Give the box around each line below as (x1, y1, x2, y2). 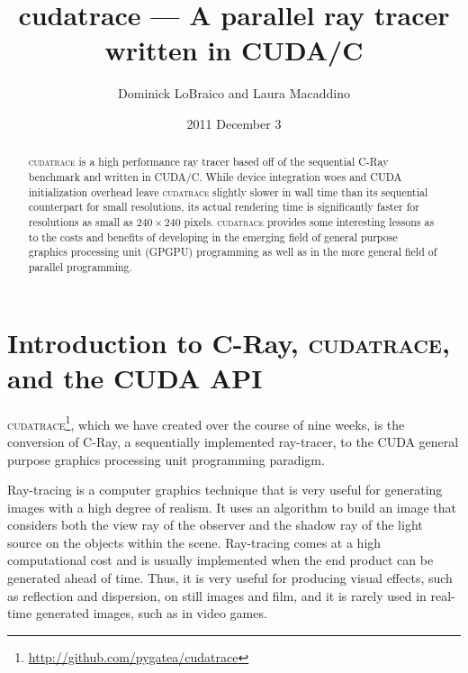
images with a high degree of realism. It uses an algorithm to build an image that (7, 497, 456, 516)
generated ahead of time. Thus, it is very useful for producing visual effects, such (7, 568, 453, 587)
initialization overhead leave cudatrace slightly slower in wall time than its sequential (28, 184, 428, 199)
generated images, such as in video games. (35, 604, 267, 623)
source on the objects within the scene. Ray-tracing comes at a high (7, 532, 382, 551)
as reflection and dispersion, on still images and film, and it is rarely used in (7, 586, 427, 605)
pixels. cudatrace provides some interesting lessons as (184, 214, 435, 229)
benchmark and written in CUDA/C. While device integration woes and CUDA (28, 168, 402, 184)
